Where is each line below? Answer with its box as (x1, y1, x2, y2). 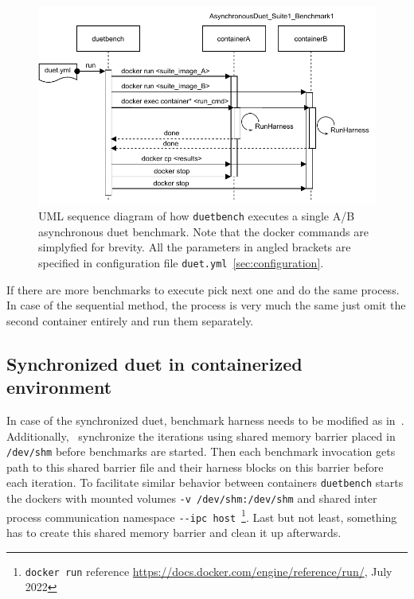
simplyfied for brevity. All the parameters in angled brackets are (38, 239, 351, 255)
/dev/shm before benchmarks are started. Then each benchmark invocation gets (6, 443, 396, 460)
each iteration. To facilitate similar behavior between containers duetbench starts (6, 474, 404, 491)
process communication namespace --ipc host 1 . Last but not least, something (6, 506, 397, 525)
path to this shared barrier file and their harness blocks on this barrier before (6, 458, 384, 475)
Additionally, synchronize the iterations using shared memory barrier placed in (6, 427, 396, 444)
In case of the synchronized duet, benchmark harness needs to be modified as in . (6, 411, 404, 428)
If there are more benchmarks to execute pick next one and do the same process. (6, 281, 400, 298)
